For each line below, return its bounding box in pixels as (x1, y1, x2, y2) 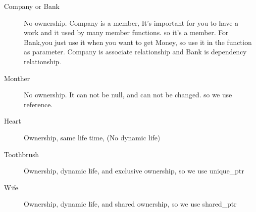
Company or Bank (4, 1, 60, 11)
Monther (4, 73, 30, 83)
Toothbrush (4, 149, 39, 159)
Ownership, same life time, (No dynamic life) (24, 132, 160, 142)
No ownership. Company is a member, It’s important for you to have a (24, 17, 239, 28)
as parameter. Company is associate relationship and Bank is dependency (24, 46, 247, 57)
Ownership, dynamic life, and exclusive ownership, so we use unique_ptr (24, 166, 245, 176)
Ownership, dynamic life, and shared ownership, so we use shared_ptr (24, 199, 237, 209)
